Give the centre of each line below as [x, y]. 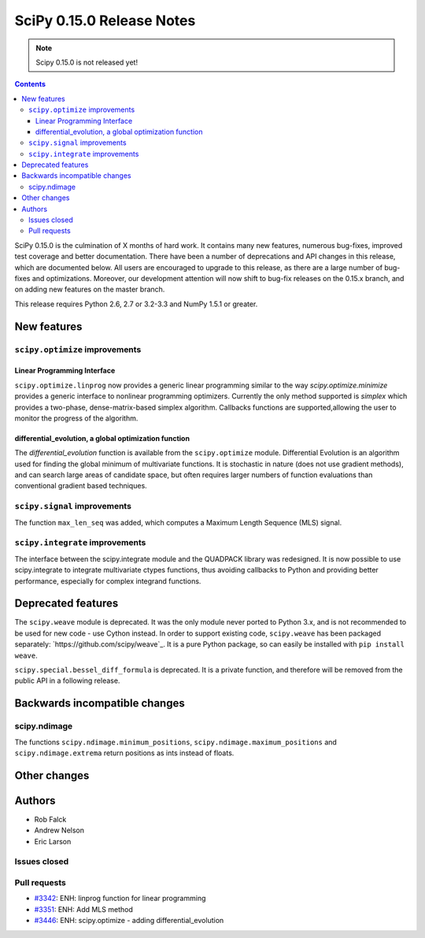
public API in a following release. [67, 680]
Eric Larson [53, 841]
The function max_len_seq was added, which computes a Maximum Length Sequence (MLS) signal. [178, 522]
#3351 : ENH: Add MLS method [83, 909]
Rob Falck [50, 819]
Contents [30, 84]
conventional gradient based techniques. [81, 486]
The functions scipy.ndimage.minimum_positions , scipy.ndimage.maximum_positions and [176, 742]
